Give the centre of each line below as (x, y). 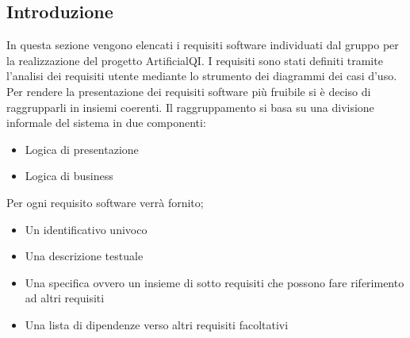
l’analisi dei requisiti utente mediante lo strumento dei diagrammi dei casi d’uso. (202, 76)
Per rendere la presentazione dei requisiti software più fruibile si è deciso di (189, 91)
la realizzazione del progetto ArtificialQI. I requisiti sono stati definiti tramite (195, 60)
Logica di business (69, 176)
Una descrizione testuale (84, 256)
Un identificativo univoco (86, 229)
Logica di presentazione (82, 149)
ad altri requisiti (65, 298)
